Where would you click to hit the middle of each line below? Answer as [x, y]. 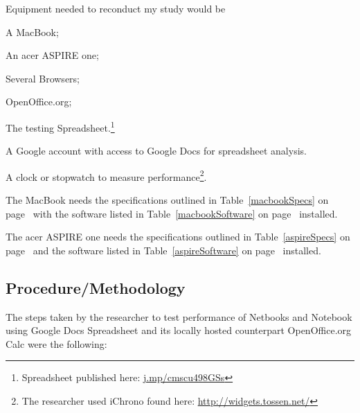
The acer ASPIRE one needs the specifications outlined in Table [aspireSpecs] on [178, 237]
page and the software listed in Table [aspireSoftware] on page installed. [163, 250]
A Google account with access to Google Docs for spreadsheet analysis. [156, 151]
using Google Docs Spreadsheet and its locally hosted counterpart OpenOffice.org [179, 330]
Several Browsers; [43, 78]
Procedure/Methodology [96, 287]
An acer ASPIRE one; [52, 55]
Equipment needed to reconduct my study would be [116, 8]
